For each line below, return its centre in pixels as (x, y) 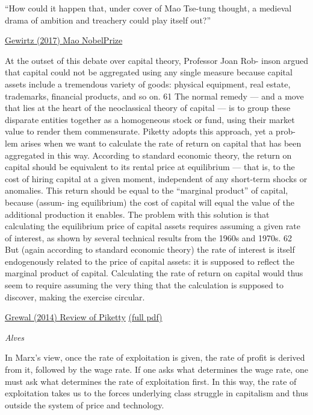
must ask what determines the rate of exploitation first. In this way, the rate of (151, 381)
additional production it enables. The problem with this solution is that (137, 214)
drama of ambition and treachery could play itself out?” (108, 20)
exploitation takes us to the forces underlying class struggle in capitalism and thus (156, 393)
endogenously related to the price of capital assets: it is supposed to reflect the (150, 261)
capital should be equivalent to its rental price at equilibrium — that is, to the (150, 167)
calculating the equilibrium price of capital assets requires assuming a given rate (153, 226)
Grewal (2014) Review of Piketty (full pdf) (84, 317)
